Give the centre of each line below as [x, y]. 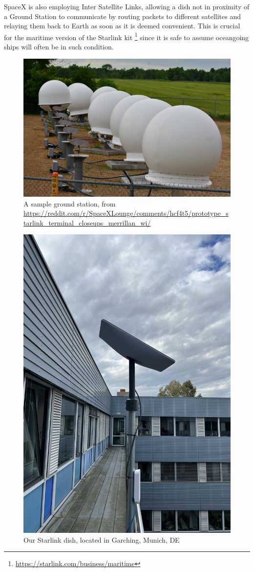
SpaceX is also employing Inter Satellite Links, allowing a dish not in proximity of [127, 6]
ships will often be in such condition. [59, 47]
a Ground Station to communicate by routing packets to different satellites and [123, 16]
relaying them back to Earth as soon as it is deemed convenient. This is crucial [122, 26]
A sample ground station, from [70, 203]
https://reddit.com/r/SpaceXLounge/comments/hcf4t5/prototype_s [126, 213]
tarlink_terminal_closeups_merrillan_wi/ [87, 222]
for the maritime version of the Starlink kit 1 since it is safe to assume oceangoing [127, 36]
